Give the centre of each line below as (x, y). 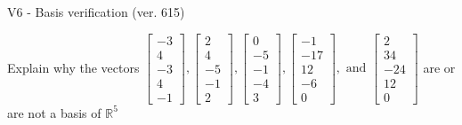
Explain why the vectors (73, 67)
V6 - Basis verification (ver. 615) (96, 12)
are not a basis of (54, 112)
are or (439, 67)
